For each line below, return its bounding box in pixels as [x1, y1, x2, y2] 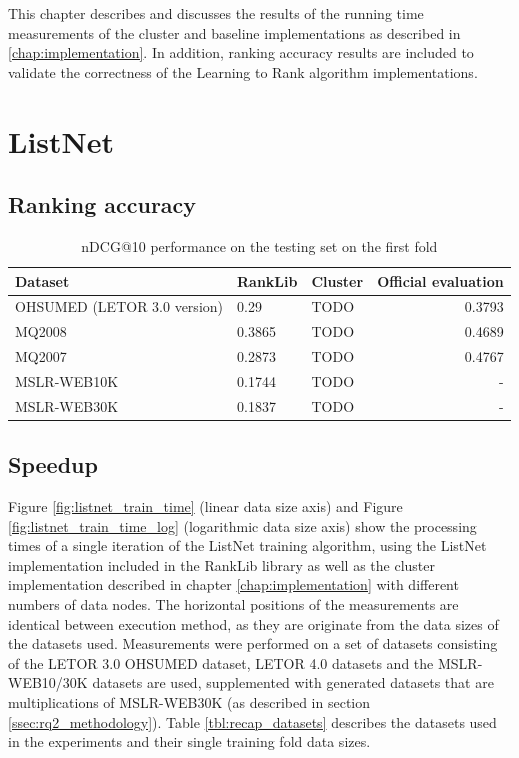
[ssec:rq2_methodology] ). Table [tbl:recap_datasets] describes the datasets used [8, 711, 497, 732]
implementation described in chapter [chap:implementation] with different [8, 574, 459, 595]
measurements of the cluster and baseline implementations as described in [8, 22, 461, 43]
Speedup [8, 449, 98, 480]
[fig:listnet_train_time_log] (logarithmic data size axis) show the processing [8, 515, 477, 536]
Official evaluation [377, 270, 504, 291]
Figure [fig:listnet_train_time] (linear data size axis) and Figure [8, 496, 403, 517]
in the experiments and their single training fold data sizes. [8, 731, 371, 752]
